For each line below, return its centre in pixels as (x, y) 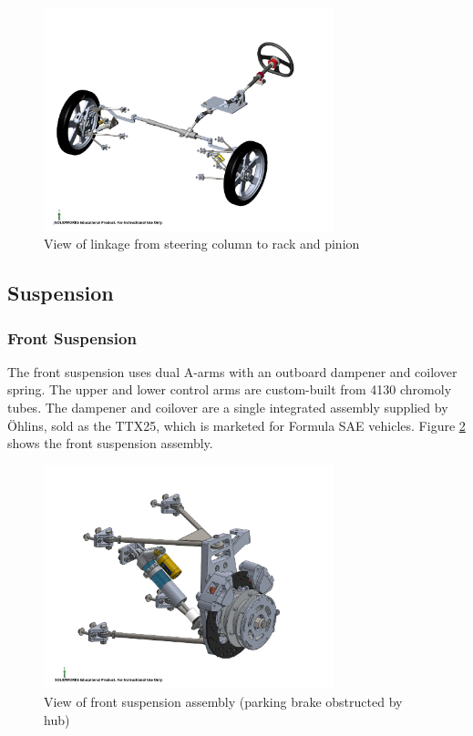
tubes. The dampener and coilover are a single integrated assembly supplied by (228, 408)
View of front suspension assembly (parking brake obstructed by (223, 702)
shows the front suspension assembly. (110, 443)
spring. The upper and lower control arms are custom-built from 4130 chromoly (230, 389)
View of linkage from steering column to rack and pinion (202, 244)
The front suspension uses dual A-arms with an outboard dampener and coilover (232, 371)
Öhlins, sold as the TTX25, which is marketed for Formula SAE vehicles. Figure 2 (236, 425)
